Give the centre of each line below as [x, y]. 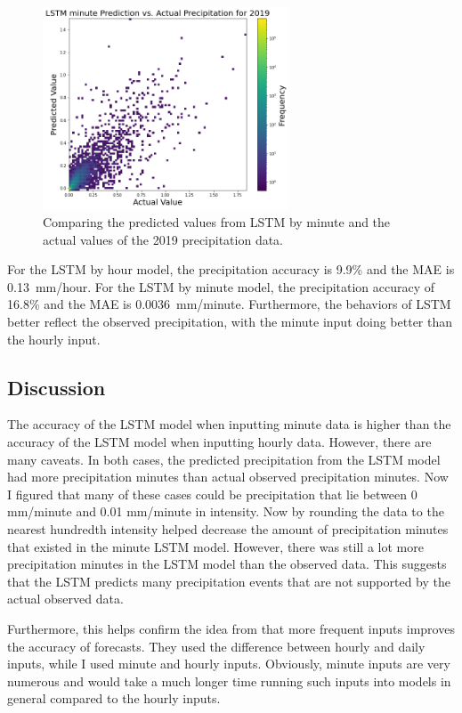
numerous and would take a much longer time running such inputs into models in [229, 681]
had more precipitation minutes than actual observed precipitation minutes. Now [228, 477]
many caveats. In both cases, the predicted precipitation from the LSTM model [224, 459]
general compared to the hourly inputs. [114, 698]
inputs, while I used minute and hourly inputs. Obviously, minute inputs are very [229, 664]
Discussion [57, 387]
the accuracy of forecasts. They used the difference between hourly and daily [216, 646]
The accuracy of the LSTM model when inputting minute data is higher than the [229, 424]
